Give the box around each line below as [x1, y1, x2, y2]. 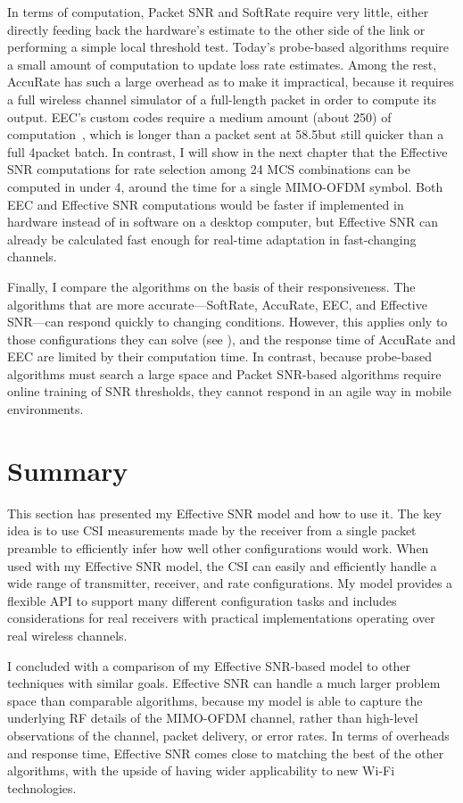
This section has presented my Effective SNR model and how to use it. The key [7, 503, 442, 522]
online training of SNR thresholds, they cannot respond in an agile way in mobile [7, 382, 451, 401]
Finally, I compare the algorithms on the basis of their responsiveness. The [7, 277, 416, 295]
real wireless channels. [7, 625, 128, 644]
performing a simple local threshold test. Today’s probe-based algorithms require [7, 37, 450, 56]
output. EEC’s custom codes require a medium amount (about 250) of [7, 107, 392, 126]
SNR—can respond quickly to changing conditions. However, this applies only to [7, 312, 448, 331]
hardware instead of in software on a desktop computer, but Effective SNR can [7, 212, 438, 231]
